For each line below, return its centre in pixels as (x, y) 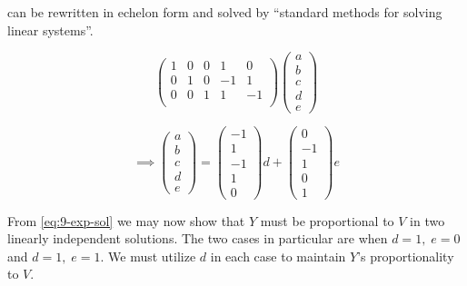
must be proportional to (327, 220)
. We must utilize (148, 256)
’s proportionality (406, 256)
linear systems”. (50, 30)
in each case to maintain (278, 256)
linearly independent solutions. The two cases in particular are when (198, 238)
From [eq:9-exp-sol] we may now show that (126, 220)
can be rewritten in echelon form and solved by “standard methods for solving (225, 12)
